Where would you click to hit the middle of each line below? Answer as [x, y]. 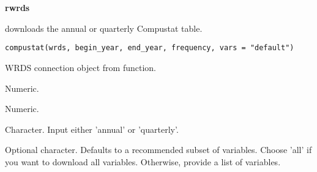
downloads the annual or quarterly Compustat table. [104, 28]
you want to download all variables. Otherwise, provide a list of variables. [143, 162]
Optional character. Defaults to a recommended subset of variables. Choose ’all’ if [158, 150]
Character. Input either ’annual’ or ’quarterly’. [92, 129]
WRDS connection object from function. [81, 68]
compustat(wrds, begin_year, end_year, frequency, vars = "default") [150, 48]
